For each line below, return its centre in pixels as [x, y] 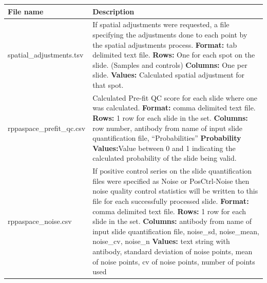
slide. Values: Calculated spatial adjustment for [169, 75]
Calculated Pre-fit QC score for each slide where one [175, 97]
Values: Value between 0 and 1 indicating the [164, 148]
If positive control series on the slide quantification [172, 171]
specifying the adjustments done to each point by [170, 34]
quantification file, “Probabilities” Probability [167, 138]
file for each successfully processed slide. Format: [171, 201]
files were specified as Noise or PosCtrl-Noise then [171, 181]
